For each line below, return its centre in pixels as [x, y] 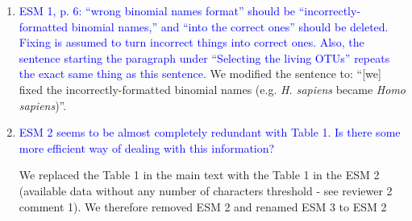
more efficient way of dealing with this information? [147, 147]
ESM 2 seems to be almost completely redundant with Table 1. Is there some [210, 132]
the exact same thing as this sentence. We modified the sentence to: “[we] [200, 74]
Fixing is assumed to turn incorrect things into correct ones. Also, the [191, 42]
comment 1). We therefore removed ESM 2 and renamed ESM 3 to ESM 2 [203, 206]
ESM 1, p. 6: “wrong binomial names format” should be [157, 10]
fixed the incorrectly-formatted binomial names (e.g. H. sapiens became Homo [212, 89]
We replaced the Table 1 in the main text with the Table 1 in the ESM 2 [199, 175]
